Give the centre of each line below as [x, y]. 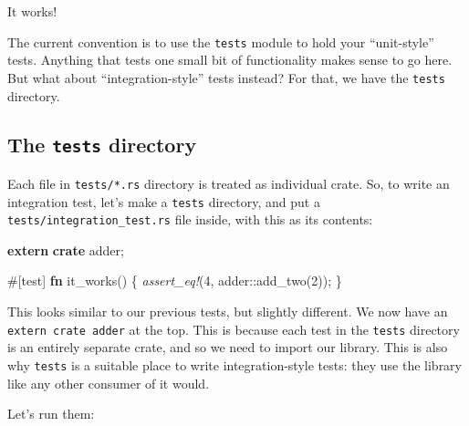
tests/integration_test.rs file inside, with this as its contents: [190, 219]
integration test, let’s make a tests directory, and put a [164, 201]
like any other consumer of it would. [109, 383]
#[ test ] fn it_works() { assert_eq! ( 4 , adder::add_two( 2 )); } [175, 281]
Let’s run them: [51, 414]
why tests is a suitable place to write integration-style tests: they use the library [234, 364]
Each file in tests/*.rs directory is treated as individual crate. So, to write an [229, 183]
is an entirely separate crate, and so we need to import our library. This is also [228, 347]
